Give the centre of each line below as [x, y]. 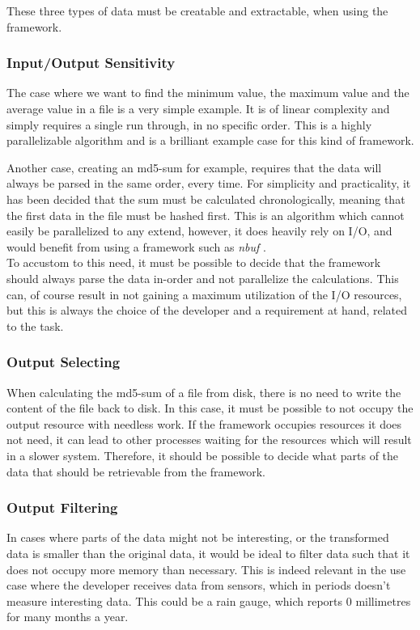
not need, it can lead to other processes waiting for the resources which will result [209, 440]
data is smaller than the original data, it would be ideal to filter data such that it [208, 553]
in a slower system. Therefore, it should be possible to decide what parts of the [203, 455]
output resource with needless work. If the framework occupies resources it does [204, 423]
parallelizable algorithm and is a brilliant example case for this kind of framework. [210, 140]
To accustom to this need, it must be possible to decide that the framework [194, 262]
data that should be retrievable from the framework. [136, 471]
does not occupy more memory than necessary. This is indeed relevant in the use [206, 569]
